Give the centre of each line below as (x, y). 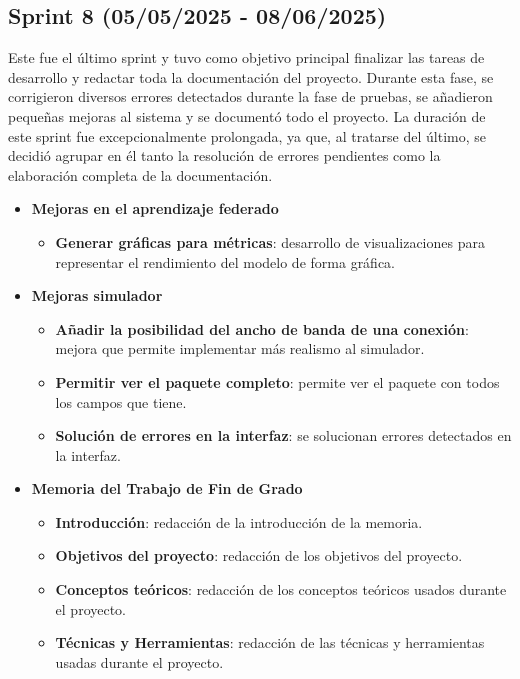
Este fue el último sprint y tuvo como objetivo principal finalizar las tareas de (246, 57)
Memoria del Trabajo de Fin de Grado (167, 488)
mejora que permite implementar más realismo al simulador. (240, 348)
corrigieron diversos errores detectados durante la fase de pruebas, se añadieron (250, 96)
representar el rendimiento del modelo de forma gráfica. (225, 261)
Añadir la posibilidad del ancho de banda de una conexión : (262, 328)
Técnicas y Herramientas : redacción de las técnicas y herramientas (270, 642)
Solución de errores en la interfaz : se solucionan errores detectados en (283, 435)
